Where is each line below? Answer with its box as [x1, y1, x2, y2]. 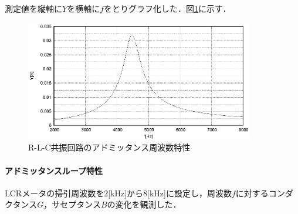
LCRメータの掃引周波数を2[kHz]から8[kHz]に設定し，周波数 [5, 186, 232, 199]
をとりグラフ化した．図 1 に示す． [104, 2, 231, 14]
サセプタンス [52, 198, 101, 210]
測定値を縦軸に [5, 2, 62, 14]
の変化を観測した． [107, 198, 181, 210]
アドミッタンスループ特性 [5, 164, 103, 176]
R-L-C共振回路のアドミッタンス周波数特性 [28, 141, 191, 153]
